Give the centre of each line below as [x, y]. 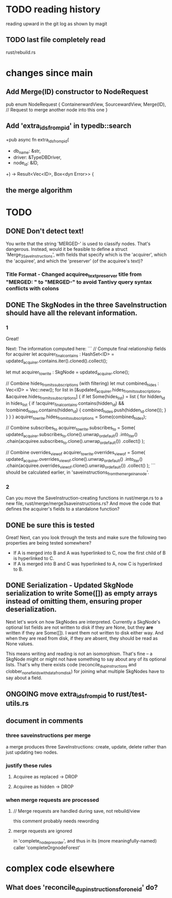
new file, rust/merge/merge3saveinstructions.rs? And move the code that [83, 503]
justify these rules [29, 765]
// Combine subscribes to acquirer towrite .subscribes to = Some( [71, 428]
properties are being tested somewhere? [49, 543]
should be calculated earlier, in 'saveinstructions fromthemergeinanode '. [78, 473]
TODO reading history [53, 10]
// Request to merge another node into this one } [57, 109]
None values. [20, 644]
